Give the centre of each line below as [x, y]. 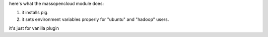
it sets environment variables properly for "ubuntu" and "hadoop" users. [95, 19]
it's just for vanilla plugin [34, 28]
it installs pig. [35, 13]
